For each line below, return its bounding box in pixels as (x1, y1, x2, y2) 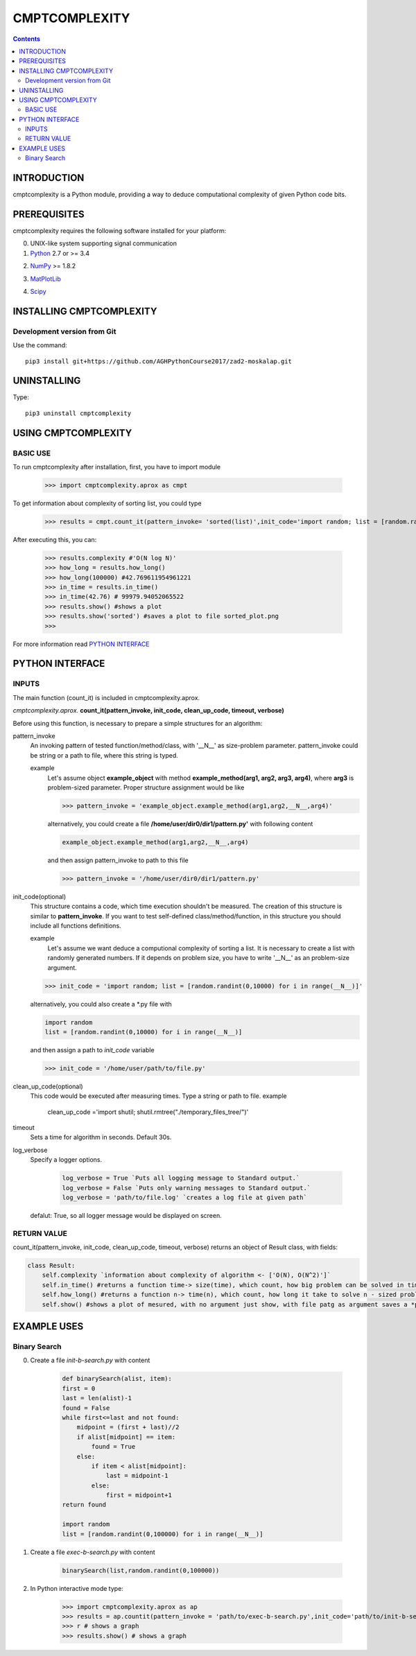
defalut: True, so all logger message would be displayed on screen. (30, 1211, 222, 1219)
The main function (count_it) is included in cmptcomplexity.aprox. (12, 693, 200, 701)
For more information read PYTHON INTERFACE (12, 640, 150, 648)
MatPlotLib (30, 274, 62, 283)
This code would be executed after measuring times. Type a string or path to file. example (30, 1092, 287, 1100)
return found (62, 1501, 107, 1509)
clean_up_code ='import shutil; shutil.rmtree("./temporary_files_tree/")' (47, 1108, 249, 1116)
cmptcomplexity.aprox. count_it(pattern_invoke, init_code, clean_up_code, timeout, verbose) (12, 706, 284, 715)
